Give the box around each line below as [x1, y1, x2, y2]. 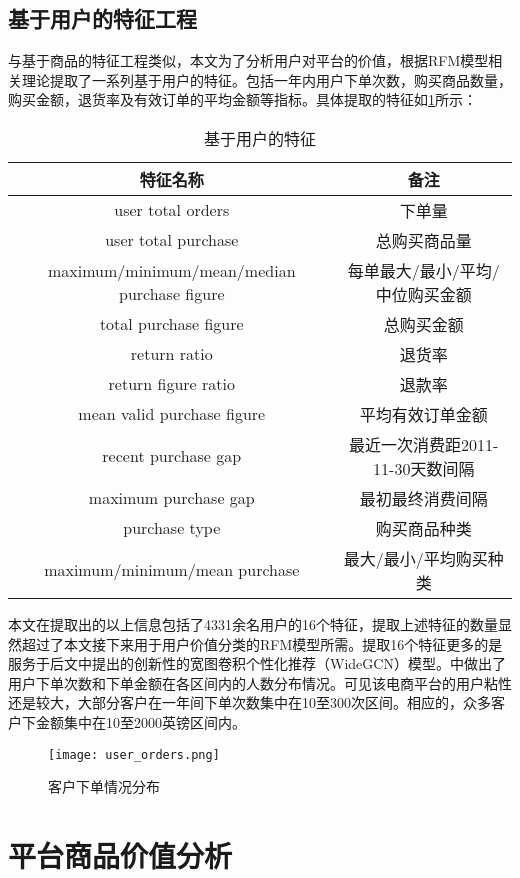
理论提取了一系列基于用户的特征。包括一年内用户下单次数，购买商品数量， [21, 69, 512, 90]
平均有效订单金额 [359, 402, 488, 426]
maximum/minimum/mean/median [47, 258, 296, 282]
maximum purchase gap [88, 486, 255, 510]
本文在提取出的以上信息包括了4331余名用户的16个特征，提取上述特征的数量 [8, 613, 498, 634]
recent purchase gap [102, 444, 242, 468]
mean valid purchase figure [78, 402, 266, 426]
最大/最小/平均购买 [343, 546, 488, 570]
